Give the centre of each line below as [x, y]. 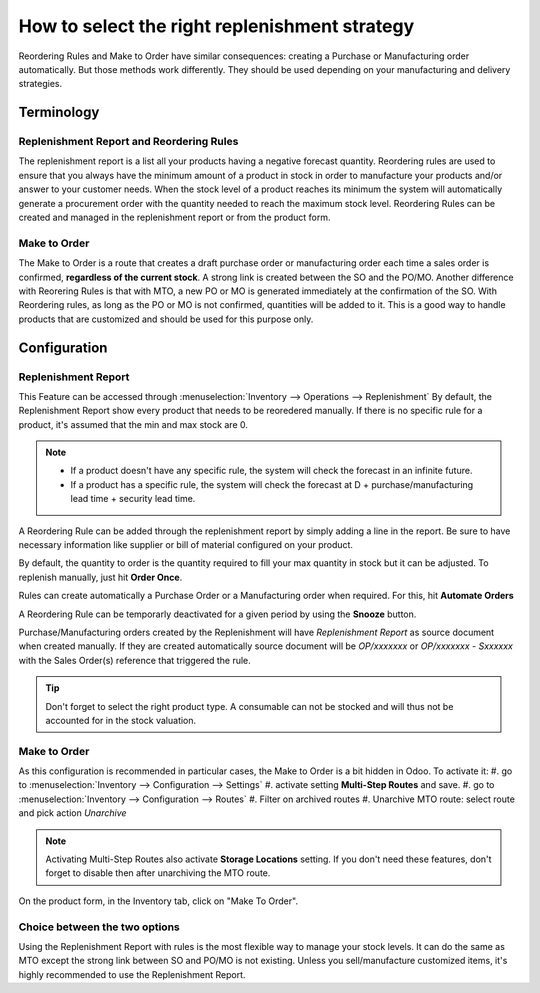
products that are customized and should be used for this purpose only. [166, 319]
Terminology [59, 112]
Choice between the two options [99, 927]
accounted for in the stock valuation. [121, 720]
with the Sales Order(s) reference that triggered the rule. [135, 660]
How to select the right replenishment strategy [216, 26]
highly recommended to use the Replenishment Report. [132, 974]
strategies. [40, 84]
